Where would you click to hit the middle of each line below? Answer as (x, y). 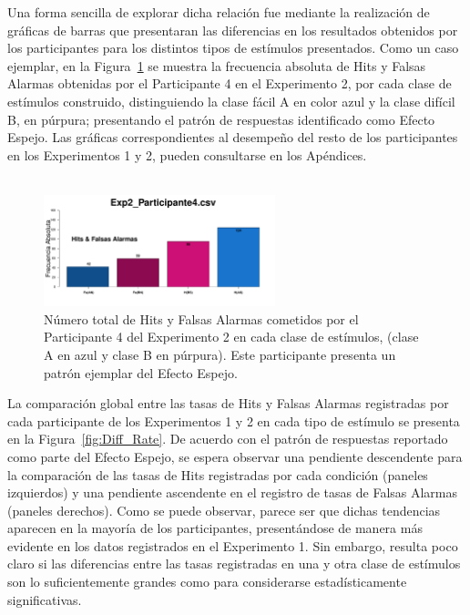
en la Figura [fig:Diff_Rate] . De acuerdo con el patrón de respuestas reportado (228, 439)
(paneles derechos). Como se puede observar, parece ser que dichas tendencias (224, 510)
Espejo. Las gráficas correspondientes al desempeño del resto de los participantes (233, 137)
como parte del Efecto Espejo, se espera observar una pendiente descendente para (235, 456)
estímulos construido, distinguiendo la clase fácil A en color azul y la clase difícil (231, 101)
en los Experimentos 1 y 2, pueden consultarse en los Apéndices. (187, 154)
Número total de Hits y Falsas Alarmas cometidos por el (201, 318)
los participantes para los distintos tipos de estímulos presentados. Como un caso (233, 48)
